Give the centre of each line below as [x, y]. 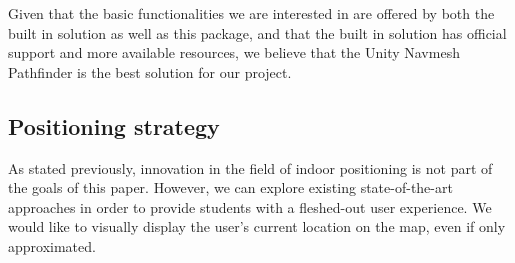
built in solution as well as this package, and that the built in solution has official [257, 32]
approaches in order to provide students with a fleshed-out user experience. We [250, 206]
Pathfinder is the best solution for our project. [150, 71]
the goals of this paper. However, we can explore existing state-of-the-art [230, 187]
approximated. [52, 245]
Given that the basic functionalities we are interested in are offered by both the [251, 13]
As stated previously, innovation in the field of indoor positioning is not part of [250, 167]
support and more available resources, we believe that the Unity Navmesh [234, 52]
